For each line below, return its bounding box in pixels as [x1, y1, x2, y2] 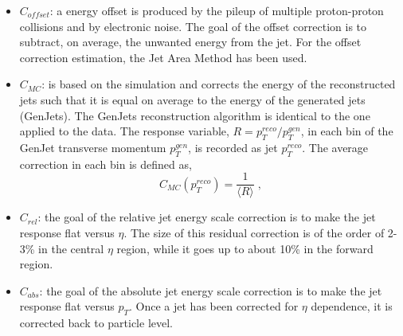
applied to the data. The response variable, [19, 123, 229, 139]
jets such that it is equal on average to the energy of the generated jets [19, 91, 366, 107]
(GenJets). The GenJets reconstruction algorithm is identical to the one [19, 107, 370, 123]
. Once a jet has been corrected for [129, 298, 299, 315]
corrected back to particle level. [19, 315, 174, 331]
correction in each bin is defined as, [19, 155, 192, 172]
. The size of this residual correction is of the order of [123, 225, 385, 240]
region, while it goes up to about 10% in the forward [116, 240, 374, 256]
